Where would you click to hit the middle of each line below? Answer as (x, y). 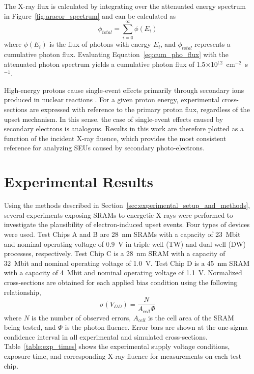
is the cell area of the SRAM (191, 317)
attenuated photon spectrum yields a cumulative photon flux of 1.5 (105, 64)
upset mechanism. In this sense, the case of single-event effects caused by (113, 119)
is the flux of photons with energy (100, 44)
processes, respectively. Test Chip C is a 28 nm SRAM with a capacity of (115, 253)
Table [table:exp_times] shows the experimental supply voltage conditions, (117, 346)
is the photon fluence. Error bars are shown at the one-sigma (156, 327)
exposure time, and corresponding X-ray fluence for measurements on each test (123, 356)
